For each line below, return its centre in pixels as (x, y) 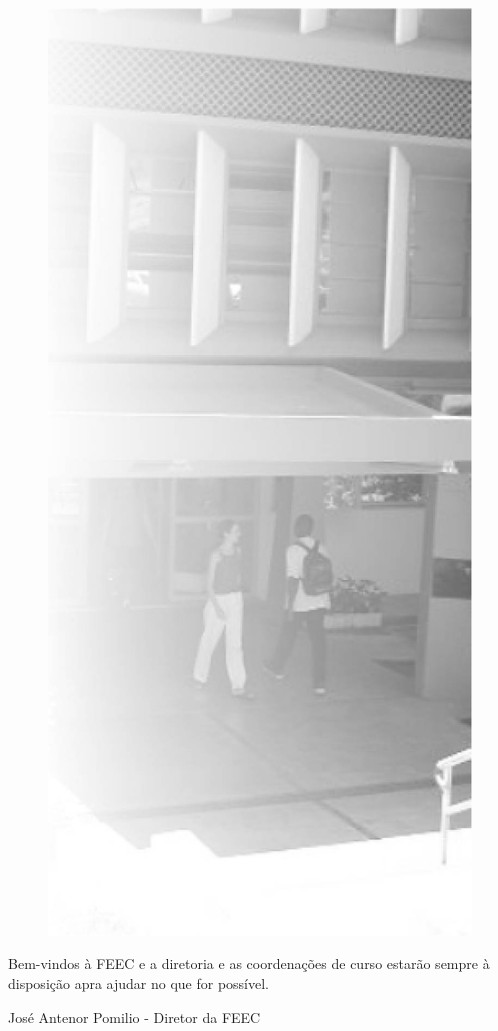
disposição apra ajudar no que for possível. (139, 982)
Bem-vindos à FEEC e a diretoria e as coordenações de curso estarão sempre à (249, 963)
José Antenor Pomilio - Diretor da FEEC (134, 1016)
